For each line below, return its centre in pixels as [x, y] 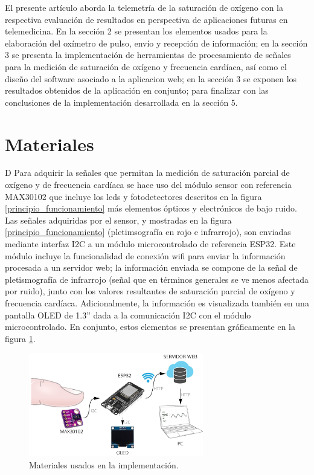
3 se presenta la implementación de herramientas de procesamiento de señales [148, 55]
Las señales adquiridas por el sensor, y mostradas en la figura [118, 220]
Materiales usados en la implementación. [104, 464]
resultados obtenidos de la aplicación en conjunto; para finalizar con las [137, 90]
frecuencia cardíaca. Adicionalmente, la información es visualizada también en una [157, 303]
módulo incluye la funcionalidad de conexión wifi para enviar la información [145, 255]
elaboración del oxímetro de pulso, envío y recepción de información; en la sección [156, 43]
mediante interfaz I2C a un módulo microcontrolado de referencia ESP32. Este [150, 244]
